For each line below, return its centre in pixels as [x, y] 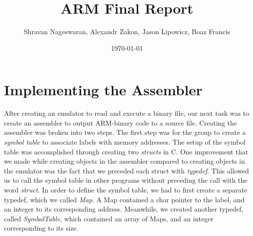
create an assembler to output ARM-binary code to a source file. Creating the [120, 122]
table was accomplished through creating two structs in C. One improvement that [126, 151]
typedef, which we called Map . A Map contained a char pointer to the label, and [124, 199]
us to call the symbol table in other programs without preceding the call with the [126, 180]
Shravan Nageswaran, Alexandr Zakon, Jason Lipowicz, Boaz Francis [127, 32]
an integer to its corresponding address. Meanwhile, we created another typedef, [124, 209]
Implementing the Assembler [103, 90]
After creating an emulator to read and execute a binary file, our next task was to [127, 113]
